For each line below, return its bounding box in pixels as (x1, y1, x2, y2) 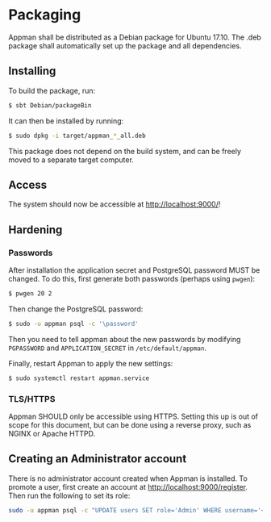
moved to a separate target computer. (8, 155, 135, 165)
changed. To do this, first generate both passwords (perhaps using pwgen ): (8, 274, 256, 283)
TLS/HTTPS (8, 393, 56, 404)
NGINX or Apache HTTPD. (8, 428, 95, 438)
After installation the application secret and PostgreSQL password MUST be (8, 265, 261, 275)
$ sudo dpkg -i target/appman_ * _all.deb (8, 132, 147, 140)
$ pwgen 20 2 (8, 290, 52, 298)
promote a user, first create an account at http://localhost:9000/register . (8, 482, 248, 491)
